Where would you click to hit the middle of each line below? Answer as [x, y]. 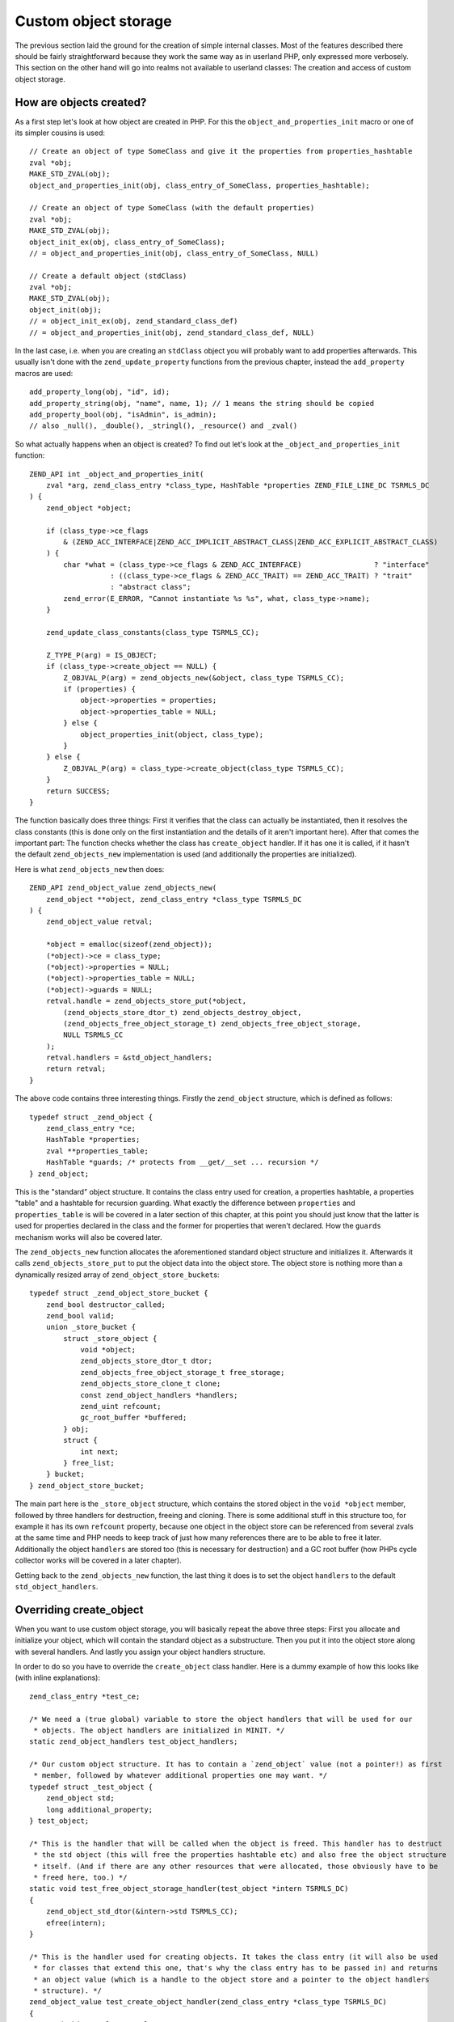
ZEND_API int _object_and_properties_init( [117, 474]
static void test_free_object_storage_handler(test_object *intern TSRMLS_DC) [189, 1889]
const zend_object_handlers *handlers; [159, 1395]
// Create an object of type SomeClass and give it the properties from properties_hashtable [221, 151]
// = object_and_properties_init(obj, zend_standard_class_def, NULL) [172, 332]
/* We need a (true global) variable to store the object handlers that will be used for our [221, 1719]
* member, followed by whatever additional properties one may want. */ [181, 1776]
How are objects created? [81, 102]
